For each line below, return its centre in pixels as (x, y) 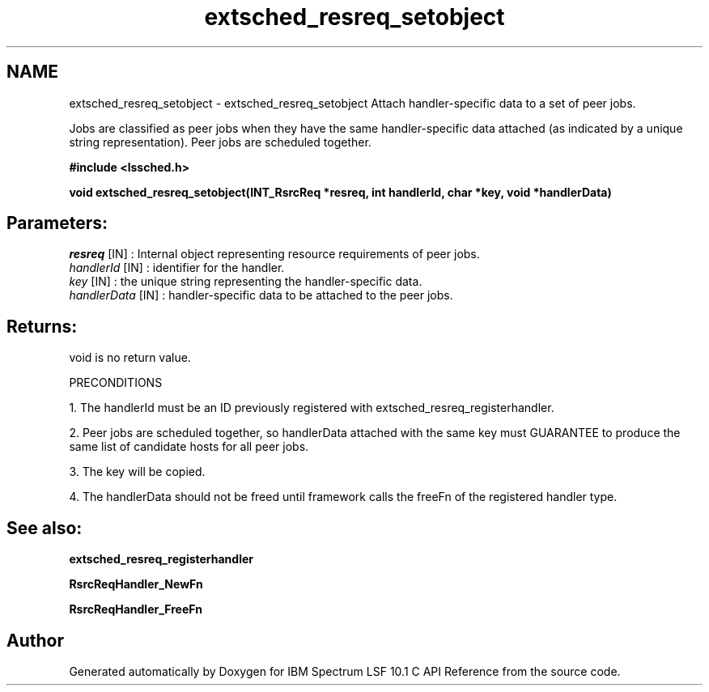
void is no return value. (130, 358)
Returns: (42, 326)
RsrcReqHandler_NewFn (136, 584)
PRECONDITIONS (116, 383)
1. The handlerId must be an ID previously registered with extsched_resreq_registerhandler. (312, 408)
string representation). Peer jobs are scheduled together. (220, 142)
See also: (45, 528)
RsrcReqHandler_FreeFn (136, 609)
